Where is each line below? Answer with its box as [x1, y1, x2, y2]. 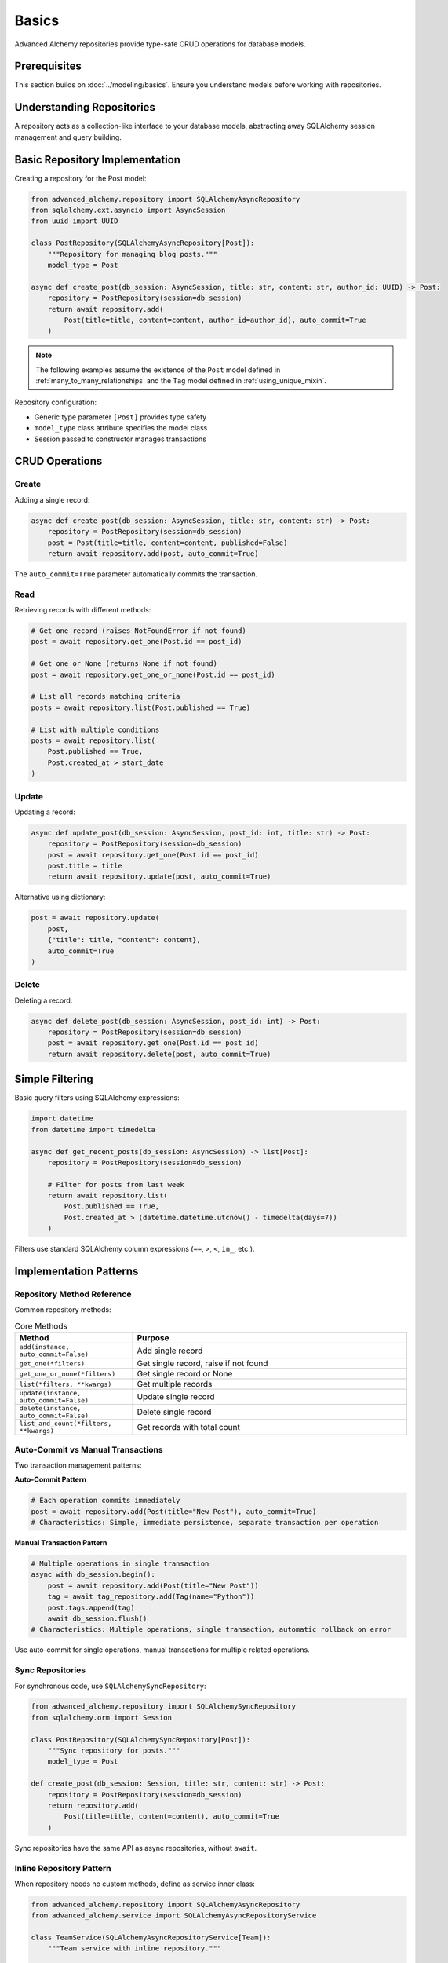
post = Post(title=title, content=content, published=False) [47, 538, 288, 547]
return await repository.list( [47, 1191, 168, 1201]
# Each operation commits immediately [31, 1496, 180, 1505]
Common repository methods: [14, 1305, 111, 1314]
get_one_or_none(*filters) [19, 1369, 116, 1378]
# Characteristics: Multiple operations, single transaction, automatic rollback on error [31, 1625, 392, 1634]
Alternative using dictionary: [14, 892, 106, 902]
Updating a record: [14, 807, 76, 817]
